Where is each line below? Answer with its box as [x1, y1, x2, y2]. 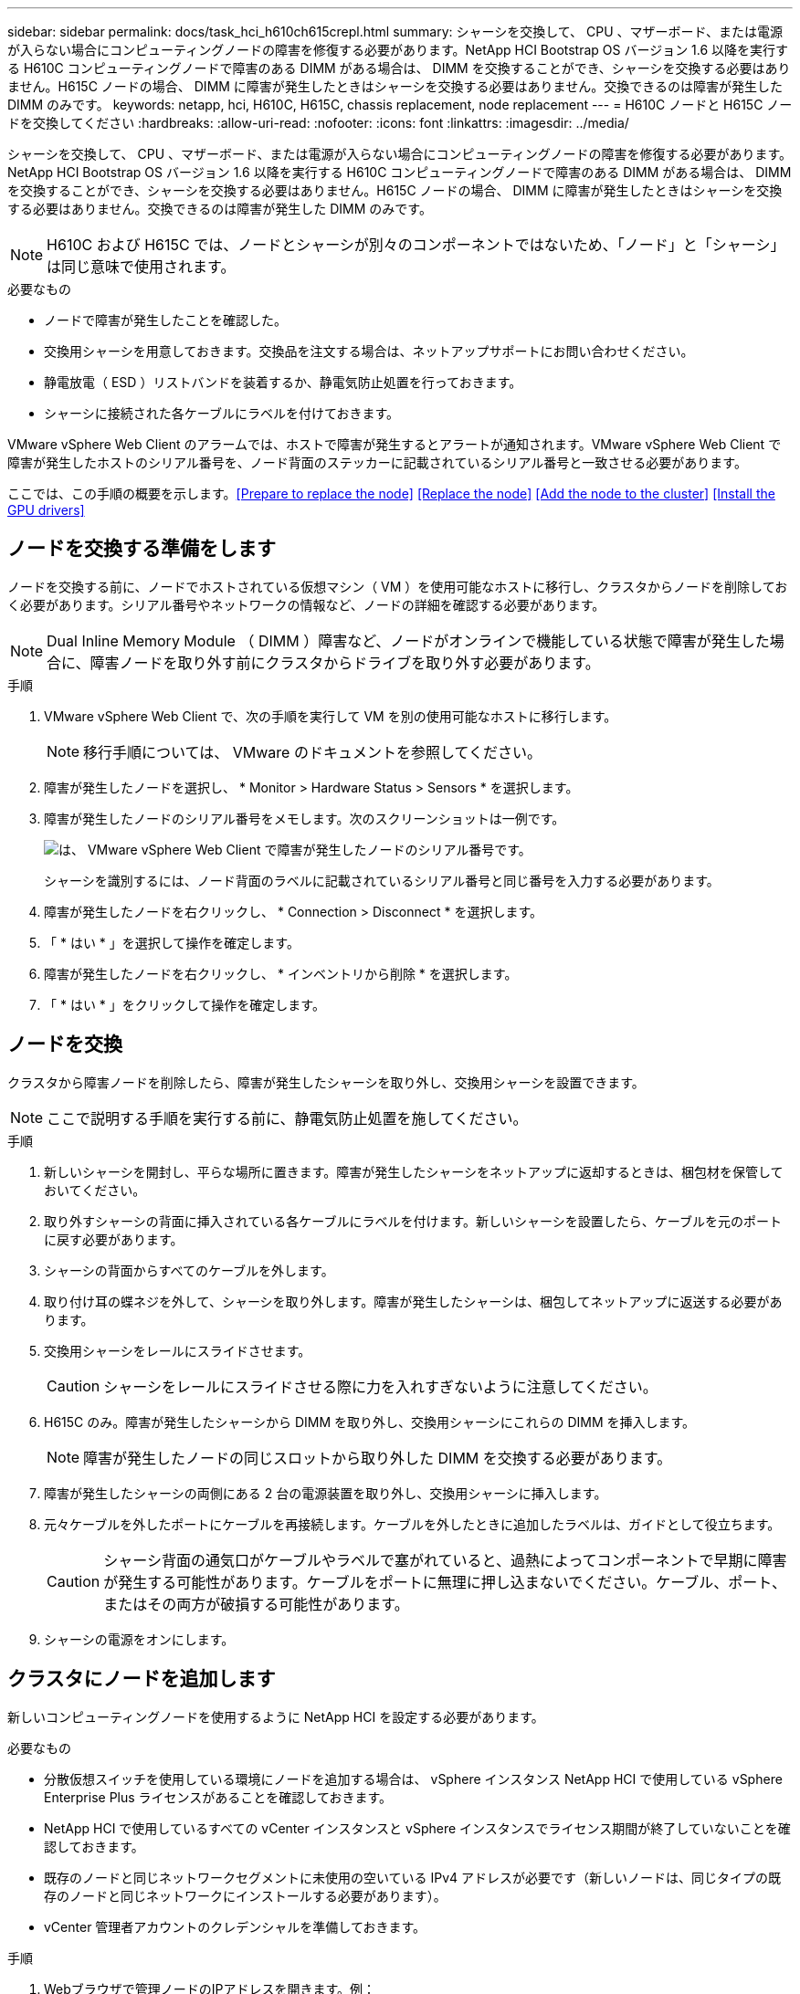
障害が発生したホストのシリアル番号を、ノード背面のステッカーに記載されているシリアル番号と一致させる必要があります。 [7, 455, 747, 470]
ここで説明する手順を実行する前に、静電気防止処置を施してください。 [47, 1108, 528, 1128]
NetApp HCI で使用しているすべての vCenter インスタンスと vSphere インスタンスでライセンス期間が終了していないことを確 [44, 1820, 791, 1836]
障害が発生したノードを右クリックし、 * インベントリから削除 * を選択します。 [44, 965, 518, 981]
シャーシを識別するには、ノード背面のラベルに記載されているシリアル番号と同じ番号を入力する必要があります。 [44, 872, 720, 888]
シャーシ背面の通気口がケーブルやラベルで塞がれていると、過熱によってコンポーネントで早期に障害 [103, 1550, 787, 1569]
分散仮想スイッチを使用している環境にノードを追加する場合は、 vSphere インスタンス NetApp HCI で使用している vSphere [44, 1770, 783, 1787]
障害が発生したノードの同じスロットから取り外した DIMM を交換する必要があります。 [83, 1448, 672, 1467]
